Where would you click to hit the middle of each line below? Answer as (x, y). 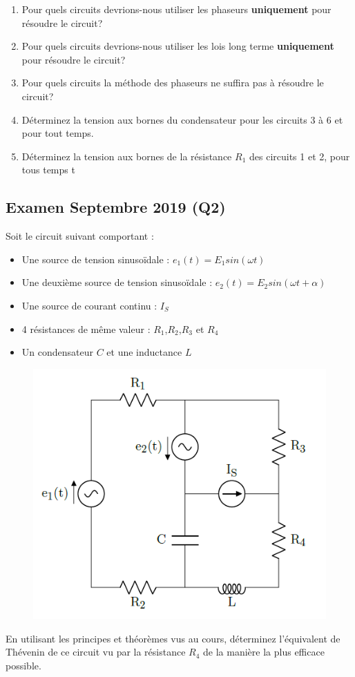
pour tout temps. (58, 133)
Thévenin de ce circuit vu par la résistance (96, 652)
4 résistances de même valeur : (86, 328)
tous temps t (48, 170)
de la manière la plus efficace (264, 652)
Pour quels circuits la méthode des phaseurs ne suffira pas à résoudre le (173, 83)
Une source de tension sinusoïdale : (96, 259)
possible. (23, 665)
